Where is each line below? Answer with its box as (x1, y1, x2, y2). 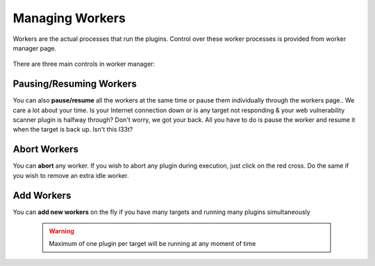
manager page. (12, 44, 57, 52)
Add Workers (12, 189, 72, 201)
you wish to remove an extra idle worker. (12, 171, 129, 179)
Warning (49, 227, 74, 235)
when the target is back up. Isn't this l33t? (12, 125, 133, 134)
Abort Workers (12, 143, 79, 155)
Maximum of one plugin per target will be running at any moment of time (49, 240, 256, 248)
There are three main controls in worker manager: (12, 60, 156, 69)
